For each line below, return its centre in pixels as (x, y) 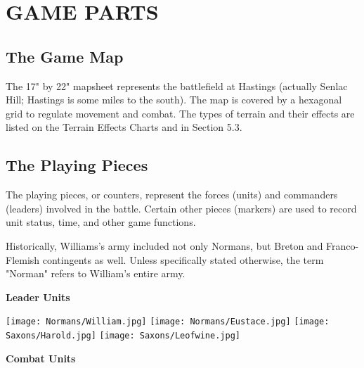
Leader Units (38, 297)
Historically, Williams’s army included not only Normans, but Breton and (164, 245)
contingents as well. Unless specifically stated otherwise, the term (183, 259)
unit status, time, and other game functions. (101, 222)
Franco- (343, 245)
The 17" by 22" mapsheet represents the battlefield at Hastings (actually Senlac (177, 85)
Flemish (23, 259)
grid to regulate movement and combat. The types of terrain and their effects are (180, 113)
